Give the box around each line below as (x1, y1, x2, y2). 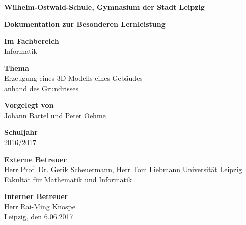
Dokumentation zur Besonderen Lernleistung (4, 18, 166, 29)
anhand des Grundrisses (4, 82, 78, 93)
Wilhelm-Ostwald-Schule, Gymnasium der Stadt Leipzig (4, 2, 205, 12)
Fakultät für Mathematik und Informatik (4, 174, 132, 184)
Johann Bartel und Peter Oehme (4, 109, 106, 120)
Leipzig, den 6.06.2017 (4, 211, 73, 221)
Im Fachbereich (4, 36, 59, 46)
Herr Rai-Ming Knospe (4, 201, 75, 211)
